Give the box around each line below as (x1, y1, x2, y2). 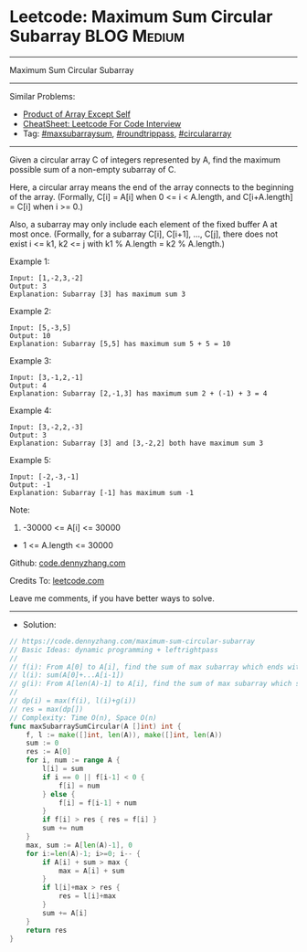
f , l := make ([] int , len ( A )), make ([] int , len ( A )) (26, 730, 223, 739)
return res (26, 926, 68, 935)
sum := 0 (26, 738, 59, 748)
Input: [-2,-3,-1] (9, 472, 79, 481)
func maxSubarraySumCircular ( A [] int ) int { (9, 722, 182, 731)
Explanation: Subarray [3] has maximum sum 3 (9, 290, 185, 299)
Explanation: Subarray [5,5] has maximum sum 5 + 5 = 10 (9, 339, 231, 348)
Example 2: (9, 305, 52, 316)
